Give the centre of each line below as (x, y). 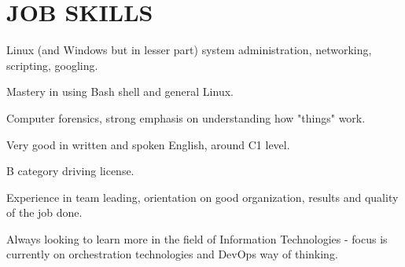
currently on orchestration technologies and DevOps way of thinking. (172, 254)
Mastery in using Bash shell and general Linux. (120, 91)
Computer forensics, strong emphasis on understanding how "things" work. (186, 117)
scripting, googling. (52, 65)
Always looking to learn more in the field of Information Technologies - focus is (197, 238)
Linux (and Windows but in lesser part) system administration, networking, (189, 50)
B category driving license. (70, 171)
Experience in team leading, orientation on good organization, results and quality (202, 197)
